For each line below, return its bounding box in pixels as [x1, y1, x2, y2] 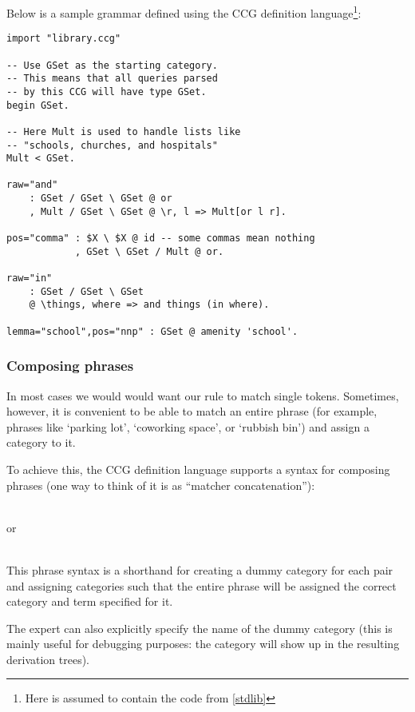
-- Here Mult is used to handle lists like [6, 125, 241, 137]
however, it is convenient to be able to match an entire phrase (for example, [6, 403, 377, 420]
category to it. [6, 434, 76, 451]
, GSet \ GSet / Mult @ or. [74, 245, 224, 257]
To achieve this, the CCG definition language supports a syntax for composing [6, 460, 390, 477]
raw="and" [6, 179, 58, 191]
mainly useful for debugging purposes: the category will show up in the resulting [6, 635, 400, 652]
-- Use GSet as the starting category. [6, 59, 218, 71]
